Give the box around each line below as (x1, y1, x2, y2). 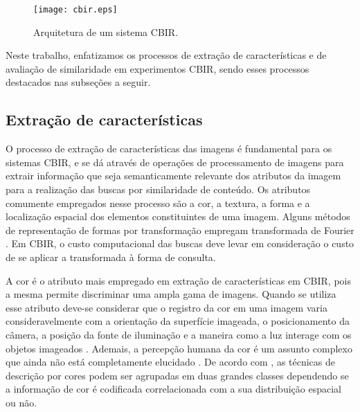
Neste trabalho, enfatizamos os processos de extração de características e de (6, 48, 327, 62)
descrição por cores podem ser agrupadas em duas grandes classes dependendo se (6, 368, 349, 382)
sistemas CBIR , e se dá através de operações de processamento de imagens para (6, 154, 344, 169)
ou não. (6, 395, 37, 409)
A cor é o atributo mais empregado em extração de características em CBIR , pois (6, 273, 352, 287)
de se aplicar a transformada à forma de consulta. (6, 249, 216, 264)
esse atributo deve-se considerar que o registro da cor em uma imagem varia (6, 300, 327, 314)
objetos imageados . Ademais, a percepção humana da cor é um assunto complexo (6, 341, 352, 355)
